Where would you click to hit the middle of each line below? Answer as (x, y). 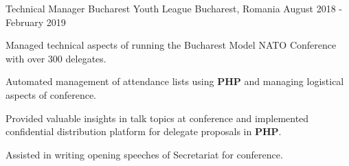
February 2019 (36, 22)
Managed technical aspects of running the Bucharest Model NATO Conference (171, 45)
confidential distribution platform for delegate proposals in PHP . (144, 131)
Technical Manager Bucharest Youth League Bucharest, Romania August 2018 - (174, 8)
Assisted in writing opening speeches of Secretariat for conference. (144, 154)
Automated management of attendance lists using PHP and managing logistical (175, 81)
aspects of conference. (51, 94)
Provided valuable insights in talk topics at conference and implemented (157, 118)
